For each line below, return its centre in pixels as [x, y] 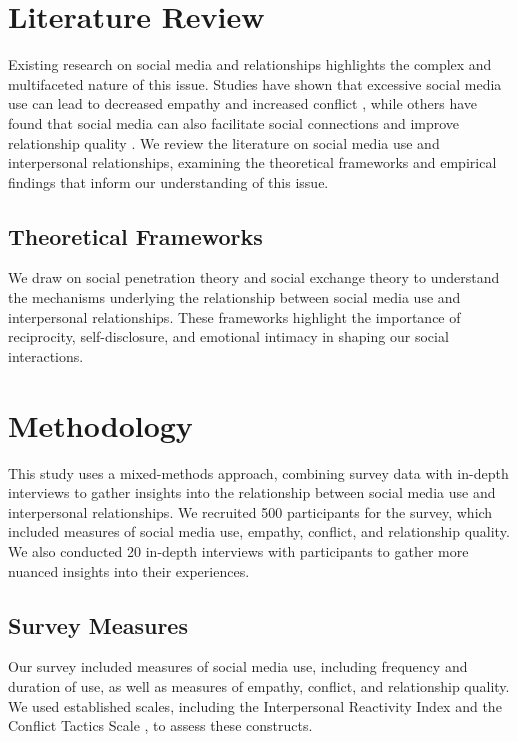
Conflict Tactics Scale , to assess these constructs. [160, 725]
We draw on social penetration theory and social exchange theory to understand [254, 277]
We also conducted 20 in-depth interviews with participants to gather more [238, 550]
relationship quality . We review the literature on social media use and [224, 142]
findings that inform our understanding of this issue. [168, 181]
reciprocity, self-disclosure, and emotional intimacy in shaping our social [228, 336]
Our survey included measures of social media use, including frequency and [238, 666]
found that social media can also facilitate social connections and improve [234, 122]
